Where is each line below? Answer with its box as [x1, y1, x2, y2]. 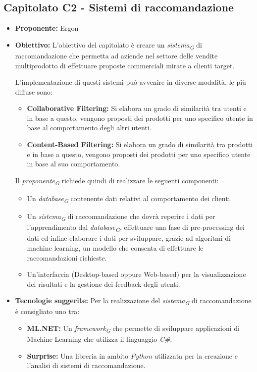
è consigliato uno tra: [15, 306, 80, 317]
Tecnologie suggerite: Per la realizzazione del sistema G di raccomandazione [15, 295, 252, 307]
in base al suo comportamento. [27, 159, 120, 169]
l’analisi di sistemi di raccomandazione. [27, 360, 146, 371]
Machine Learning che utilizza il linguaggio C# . [27, 334, 172, 344]
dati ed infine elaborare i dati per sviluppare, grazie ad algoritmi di [27, 233, 231, 243]
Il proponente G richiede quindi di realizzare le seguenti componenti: [15, 175, 219, 187]
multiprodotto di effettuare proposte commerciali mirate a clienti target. [15, 60, 235, 70]
